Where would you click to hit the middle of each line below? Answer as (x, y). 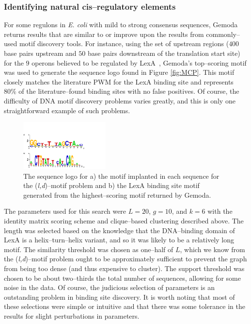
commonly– (223, 34)
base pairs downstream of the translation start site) (164, 53)
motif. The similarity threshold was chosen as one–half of (89, 249)
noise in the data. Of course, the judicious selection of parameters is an (109, 287)
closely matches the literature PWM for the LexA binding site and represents (119, 81)
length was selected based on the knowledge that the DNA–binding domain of (119, 230)
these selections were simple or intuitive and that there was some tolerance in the (125, 306)
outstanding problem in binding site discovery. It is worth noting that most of (119, 297)
